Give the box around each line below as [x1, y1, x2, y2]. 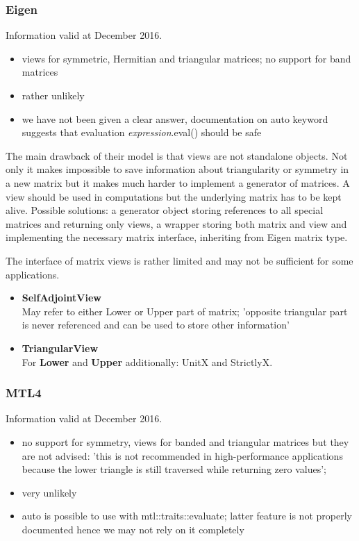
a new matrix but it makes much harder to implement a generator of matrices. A [6, 175, 350, 190]
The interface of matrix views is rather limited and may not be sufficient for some [6, 253, 353, 267]
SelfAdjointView [22, 290, 101, 305]
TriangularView [22, 340, 99, 355]
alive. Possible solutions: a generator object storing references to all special [6, 203, 324, 217]
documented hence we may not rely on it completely [22, 522, 244, 536]
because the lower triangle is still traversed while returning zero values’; [22, 462, 326, 476]
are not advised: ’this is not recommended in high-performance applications [22, 448, 343, 463]
